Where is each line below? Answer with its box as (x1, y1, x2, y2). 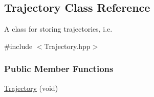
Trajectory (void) (4, 82, 58, 93)
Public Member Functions (4, 62, 114, 75)
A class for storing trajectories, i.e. (4, 23, 113, 34)
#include (4, 40, 33, 51)
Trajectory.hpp (44, 40, 91, 51)
